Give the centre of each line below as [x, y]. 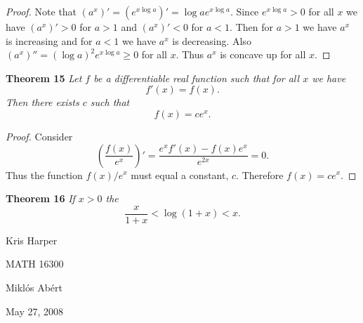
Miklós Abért [34, 287]
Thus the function [44, 174]
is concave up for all [263, 54]
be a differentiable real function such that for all [197, 78]
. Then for [251, 27]
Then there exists [42, 102]
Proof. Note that [41, 11]
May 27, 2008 [35, 311]
